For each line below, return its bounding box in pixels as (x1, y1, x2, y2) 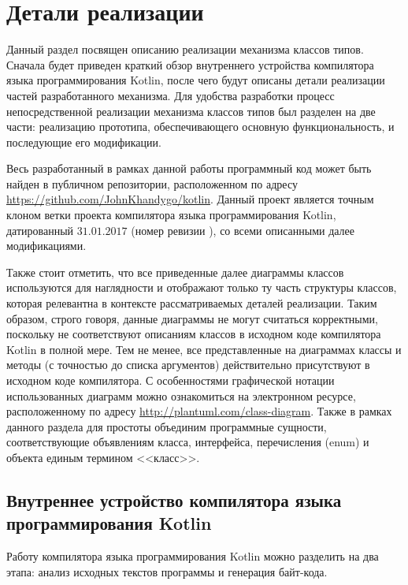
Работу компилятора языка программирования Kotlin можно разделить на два (6, 548, 379, 565)
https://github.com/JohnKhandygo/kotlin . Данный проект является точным (6, 191, 374, 207)
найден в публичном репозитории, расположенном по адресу (6, 175, 298, 192)
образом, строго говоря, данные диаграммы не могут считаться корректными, (6, 310, 378, 326)
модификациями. (6, 237, 87, 254)
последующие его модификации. (6, 133, 161, 150)
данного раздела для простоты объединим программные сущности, (6, 418, 327, 434)
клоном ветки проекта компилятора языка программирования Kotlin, (6, 207, 336, 223)
